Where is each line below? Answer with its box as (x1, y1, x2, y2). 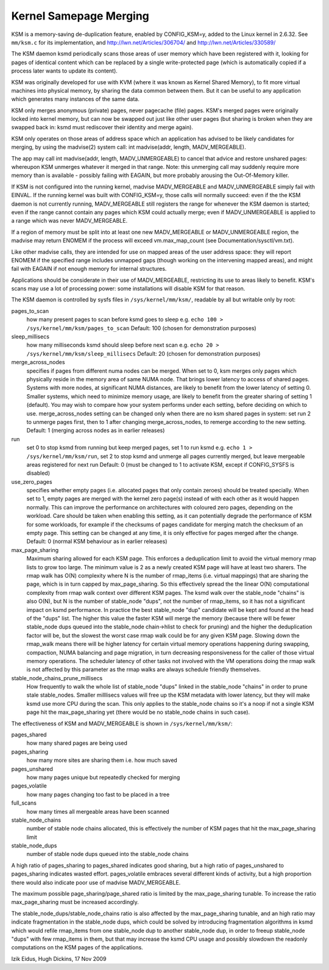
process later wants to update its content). (11, 67, 118, 74)
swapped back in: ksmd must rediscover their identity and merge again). (11, 124, 193, 131)
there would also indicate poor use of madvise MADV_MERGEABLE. (11, 878, 181, 886)
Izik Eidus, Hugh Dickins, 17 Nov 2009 (11, 955, 107, 962)
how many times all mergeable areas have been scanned (26, 808, 170, 815)
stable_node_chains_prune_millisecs (11, 674, 103, 681)
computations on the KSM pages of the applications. (11, 944, 143, 951)
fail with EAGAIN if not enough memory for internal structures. (11, 265, 167, 273)
